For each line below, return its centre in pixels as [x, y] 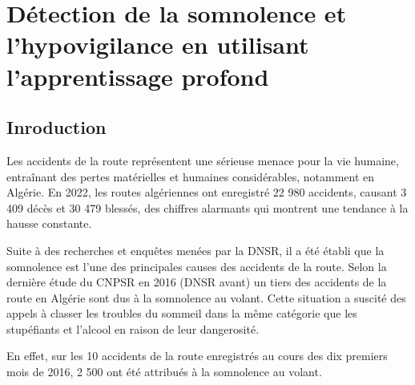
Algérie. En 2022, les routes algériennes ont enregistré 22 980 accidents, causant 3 [207, 192]
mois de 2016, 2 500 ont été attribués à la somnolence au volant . [164, 372]
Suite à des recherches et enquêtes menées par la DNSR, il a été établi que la [195, 250]
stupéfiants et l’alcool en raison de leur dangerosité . [133, 328]
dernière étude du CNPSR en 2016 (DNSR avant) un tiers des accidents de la [197, 282]
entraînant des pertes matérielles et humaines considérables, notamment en [191, 176]
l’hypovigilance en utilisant [158, 45]
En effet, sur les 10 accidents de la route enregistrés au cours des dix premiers [197, 356]
